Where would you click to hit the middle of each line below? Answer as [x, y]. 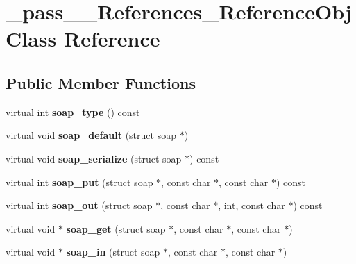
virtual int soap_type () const [73, 112]
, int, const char [252, 205]
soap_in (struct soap [113, 252]
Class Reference [83, 39]
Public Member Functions [101, 82]
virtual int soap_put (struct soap [79, 182]
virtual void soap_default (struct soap [91, 135]
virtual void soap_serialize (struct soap [94, 158]
